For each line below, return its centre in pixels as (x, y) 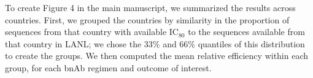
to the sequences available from (246, 32)
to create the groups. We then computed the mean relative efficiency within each (157, 56)
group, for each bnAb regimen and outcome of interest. (108, 67)
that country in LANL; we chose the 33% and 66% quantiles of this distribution (155, 43)
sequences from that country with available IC (92, 32)
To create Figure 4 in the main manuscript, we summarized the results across (150, 7)
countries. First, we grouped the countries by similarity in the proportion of (147, 19)
